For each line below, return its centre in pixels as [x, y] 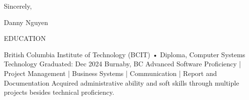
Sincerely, [18, 6]
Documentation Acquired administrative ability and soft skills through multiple [122, 82]
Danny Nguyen [26, 22]
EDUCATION [25, 38]
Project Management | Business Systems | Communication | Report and [110, 73]
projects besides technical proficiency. [59, 92]
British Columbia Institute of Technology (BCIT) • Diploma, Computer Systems [125, 54]
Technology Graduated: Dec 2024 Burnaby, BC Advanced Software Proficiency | [123, 64]
